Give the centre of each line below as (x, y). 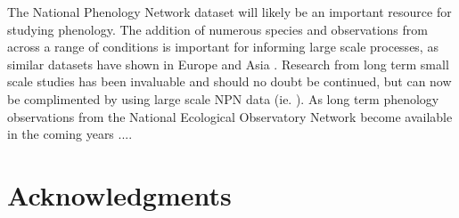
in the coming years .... (70, 134)
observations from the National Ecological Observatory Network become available (230, 116)
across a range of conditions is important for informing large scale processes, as (223, 47)
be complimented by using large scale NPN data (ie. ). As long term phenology (223, 98)
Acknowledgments (119, 194)
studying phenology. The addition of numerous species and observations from (217, 29)
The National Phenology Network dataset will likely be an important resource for (229, 12)
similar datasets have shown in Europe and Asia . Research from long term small (228, 64)
